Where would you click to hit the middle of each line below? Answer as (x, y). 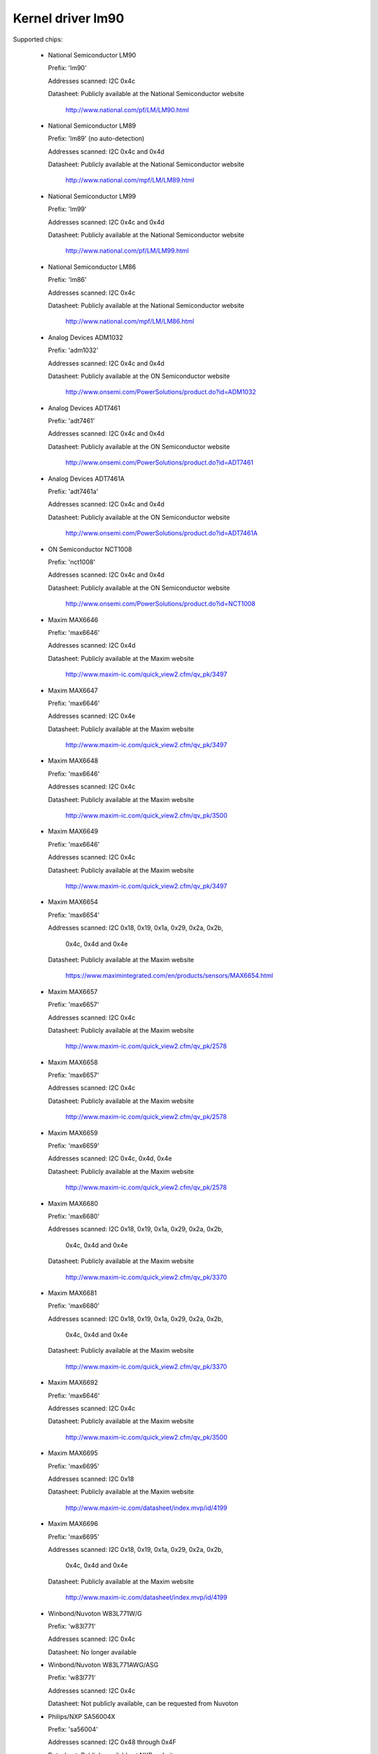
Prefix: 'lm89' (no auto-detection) (96, 139)
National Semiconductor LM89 (92, 126)
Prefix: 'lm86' (67, 280)
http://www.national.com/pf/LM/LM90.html (127, 109)
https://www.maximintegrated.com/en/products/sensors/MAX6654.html (169, 976)
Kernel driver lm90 (69, 18)
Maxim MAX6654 (73, 902)
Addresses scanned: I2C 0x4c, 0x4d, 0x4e (110, 1158)
